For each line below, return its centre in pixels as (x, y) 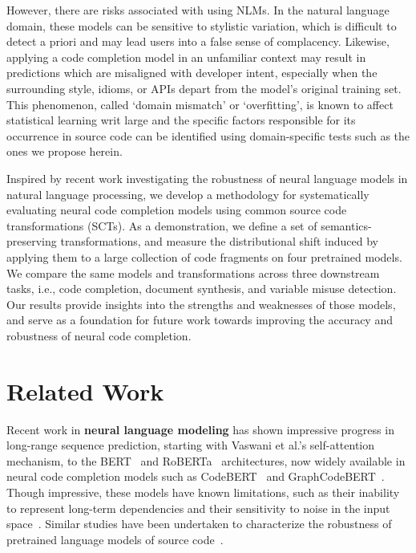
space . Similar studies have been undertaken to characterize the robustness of (199, 524)
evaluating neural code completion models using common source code (177, 210)
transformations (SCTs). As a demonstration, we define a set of (162, 225)
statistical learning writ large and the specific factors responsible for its (181, 120)
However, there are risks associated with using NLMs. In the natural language (198, 10)
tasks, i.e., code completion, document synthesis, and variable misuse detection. (202, 289)
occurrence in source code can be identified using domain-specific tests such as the (208, 135)
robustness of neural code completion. (99, 335)
